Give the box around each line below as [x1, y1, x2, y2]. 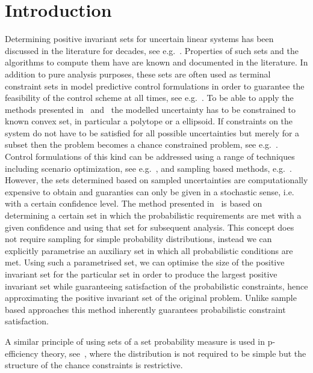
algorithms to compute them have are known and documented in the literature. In [5, 56, 308, 68]
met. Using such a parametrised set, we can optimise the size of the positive [5, 256, 285, 268]
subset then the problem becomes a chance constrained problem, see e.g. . [5, 138, 278, 151]
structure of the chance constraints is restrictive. [5, 359, 183, 371]
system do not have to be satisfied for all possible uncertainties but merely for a [5, 126, 300, 139]
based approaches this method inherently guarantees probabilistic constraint [5, 303, 286, 315]
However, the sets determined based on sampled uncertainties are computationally [5, 174, 308, 186]
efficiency [5, 347, 39, 359]
